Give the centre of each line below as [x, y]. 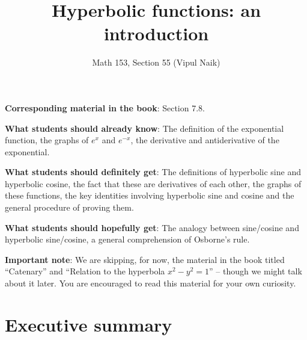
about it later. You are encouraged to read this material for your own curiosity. [150, 283]
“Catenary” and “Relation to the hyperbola [85, 271]
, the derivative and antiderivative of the [205, 140]
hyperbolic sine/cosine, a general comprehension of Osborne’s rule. [127, 239]
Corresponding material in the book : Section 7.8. [105, 107]
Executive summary [89, 324]
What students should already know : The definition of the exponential [144, 128]
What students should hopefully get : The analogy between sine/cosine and [152, 227]
